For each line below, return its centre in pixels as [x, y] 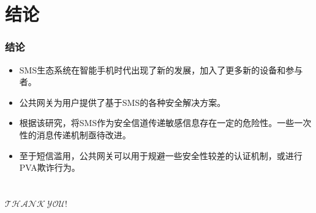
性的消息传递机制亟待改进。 [75, 134]
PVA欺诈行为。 [50, 167]
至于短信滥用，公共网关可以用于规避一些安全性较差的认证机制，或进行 [161, 155]
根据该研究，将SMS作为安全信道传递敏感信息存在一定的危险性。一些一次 [165, 123]
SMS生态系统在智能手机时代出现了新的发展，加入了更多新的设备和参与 [161, 69]
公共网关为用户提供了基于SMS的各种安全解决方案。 [122, 102]
